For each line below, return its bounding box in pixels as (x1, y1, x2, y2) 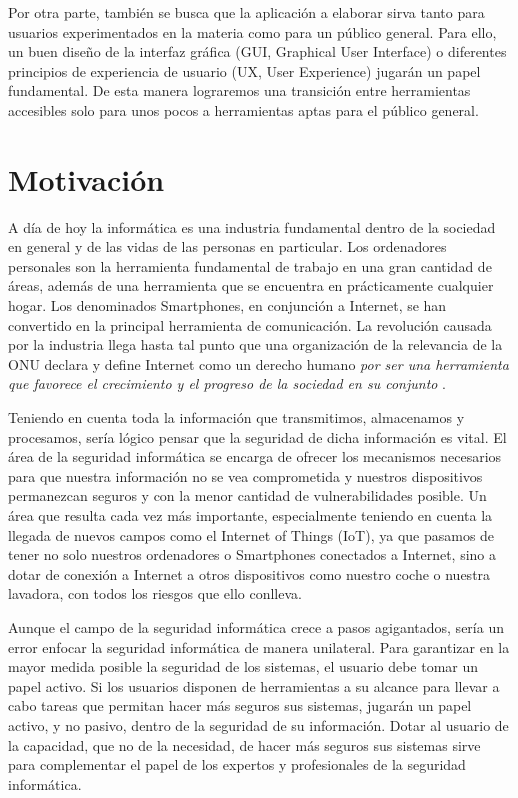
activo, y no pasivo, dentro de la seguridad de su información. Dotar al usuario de (8, 714, 509, 735)
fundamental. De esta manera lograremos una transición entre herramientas (8, 80, 471, 101)
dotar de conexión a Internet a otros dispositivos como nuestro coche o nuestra (8, 563, 491, 584)
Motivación (8, 158, 165, 199)
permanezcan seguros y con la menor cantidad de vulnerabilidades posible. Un (8, 485, 487, 506)
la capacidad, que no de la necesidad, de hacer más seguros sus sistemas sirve (8, 734, 481, 755)
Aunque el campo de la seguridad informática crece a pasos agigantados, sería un (8, 616, 504, 637)
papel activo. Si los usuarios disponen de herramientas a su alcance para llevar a (8, 675, 500, 696)
